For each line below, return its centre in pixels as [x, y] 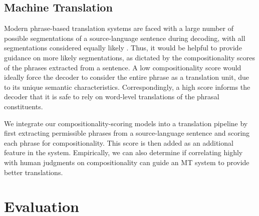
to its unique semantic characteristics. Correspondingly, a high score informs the [127, 87]
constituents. [24, 106]
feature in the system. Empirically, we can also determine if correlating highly [123, 152]
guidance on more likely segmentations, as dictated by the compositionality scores [130, 57]
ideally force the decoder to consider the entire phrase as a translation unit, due [126, 77]
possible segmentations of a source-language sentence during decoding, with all [125, 38]
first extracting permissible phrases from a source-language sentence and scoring [127, 133]
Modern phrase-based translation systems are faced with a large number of [119, 28]
